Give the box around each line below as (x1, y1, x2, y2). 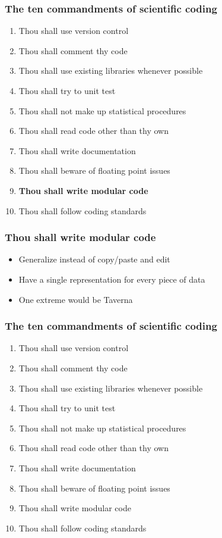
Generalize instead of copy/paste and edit (18, 253, 170, 265)
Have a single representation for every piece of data (18, 273, 205, 285)
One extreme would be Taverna (18, 293, 133, 305)
